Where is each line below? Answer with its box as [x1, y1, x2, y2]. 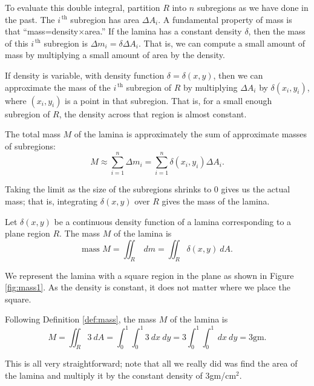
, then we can [213, 68, 263, 81]
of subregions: [5, 139, 56, 152]
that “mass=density [5, 25, 79, 38]
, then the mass [248, 25, 306, 38]
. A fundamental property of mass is [158, 13, 292, 25]
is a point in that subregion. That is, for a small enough [65, 94, 272, 106]
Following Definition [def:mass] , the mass [5, 313, 156, 325]
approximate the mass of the [5, 80, 111, 93]
